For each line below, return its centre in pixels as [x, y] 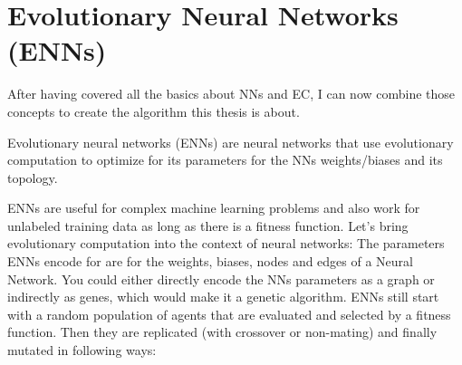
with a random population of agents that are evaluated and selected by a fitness [229, 314]
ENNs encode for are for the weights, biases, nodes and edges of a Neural [210, 261]
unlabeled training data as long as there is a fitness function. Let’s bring [208, 225]
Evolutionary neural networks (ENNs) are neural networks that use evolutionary [231, 142]
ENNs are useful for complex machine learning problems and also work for [214, 208]
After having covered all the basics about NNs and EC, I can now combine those [231, 94]
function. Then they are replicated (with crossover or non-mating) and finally [222, 332]
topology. [33, 177]
